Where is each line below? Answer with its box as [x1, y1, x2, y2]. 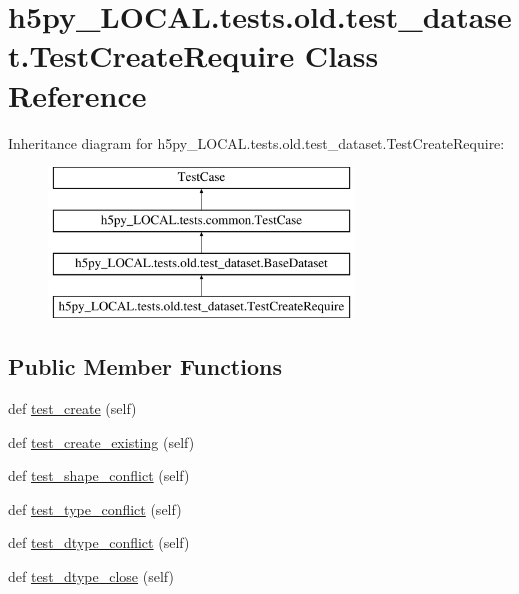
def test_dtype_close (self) [8, 566, 174, 587]
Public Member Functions [8, 351, 282, 382]
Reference [8, 74, 147, 115]
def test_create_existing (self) [8, 431, 195, 452]
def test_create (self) [8, 398, 137, 419]
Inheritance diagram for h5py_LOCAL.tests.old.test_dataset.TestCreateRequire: [8, 132, 505, 153]
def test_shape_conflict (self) [8, 465, 190, 486]
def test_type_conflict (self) [8, 498, 182, 519]
